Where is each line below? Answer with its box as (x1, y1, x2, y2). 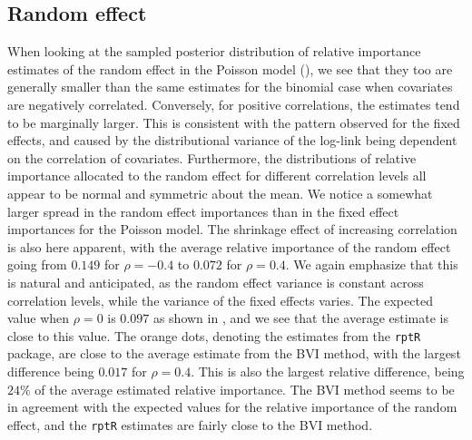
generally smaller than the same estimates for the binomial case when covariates (7, 77, 453, 96)
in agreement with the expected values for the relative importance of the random (7, 397, 457, 416)
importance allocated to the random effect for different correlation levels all (7, 166, 427, 185)
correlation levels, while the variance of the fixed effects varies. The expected (7, 290, 433, 309)
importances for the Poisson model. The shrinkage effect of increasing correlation (7, 220, 457, 239)
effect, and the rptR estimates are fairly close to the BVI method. (7, 415, 373, 434)
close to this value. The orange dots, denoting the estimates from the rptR (7, 326, 421, 345)
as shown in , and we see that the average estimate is (152, 308, 448, 328)
